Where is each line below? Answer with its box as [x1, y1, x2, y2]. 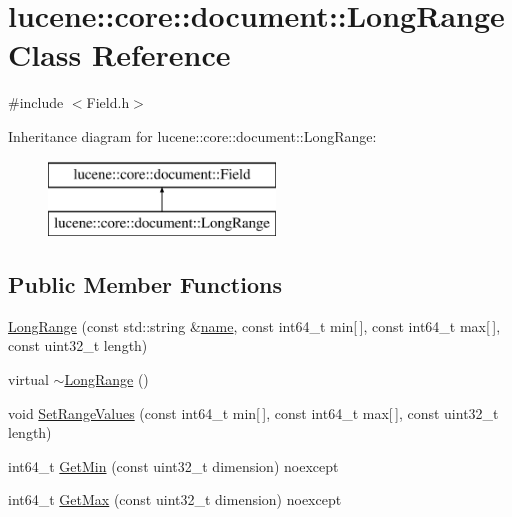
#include [8, 92, 64, 113]
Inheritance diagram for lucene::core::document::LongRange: [8, 125, 377, 146]
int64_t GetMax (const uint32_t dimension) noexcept [8, 489, 342, 510]
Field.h [86, 92, 130, 113]
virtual [8, 369, 49, 390]
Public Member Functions [8, 269, 282, 300]
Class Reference [8, 34, 231, 75]
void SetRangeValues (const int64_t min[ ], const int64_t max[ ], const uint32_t [8, 402, 499, 423]
